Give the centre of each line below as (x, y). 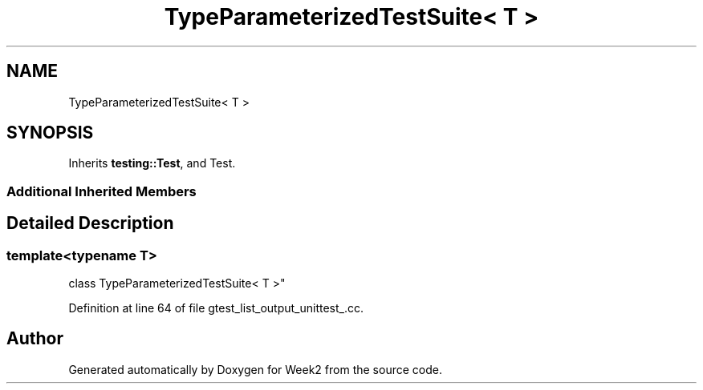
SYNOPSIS (50, 133)
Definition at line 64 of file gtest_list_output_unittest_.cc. (216, 308)
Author (35, 339)
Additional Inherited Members (102, 191)
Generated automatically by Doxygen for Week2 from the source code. (255, 369)
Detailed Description (90, 223)
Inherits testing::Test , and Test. (152, 163)
